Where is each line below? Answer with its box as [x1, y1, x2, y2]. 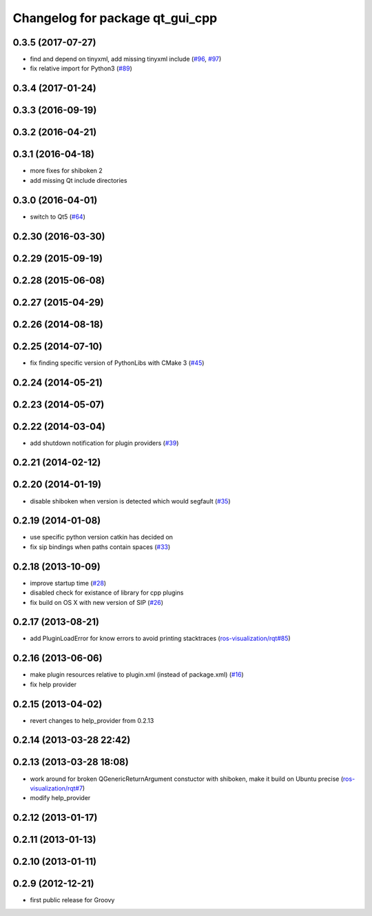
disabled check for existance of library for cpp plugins [30, 588, 184, 597]
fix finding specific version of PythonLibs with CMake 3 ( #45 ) [30, 359, 205, 367]
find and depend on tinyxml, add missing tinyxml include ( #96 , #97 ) [30, 55, 222, 63]
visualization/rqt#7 [30, 784, 83, 793]
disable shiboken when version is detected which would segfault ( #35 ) [30, 497, 231, 505]
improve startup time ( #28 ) [30, 579, 107, 587]
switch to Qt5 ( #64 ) [30, 212, 86, 221]
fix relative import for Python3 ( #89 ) [30, 64, 132, 72]
